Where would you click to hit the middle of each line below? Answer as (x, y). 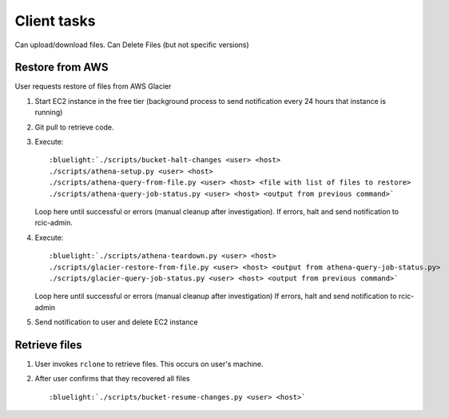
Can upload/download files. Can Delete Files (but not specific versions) (132, 45)
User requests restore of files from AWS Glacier (93, 86)
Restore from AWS (62, 68)
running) (49, 113)
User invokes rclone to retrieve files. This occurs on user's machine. (149, 364)
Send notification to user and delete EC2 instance (117, 322)
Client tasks (55, 21)
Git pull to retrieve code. (75, 127)
